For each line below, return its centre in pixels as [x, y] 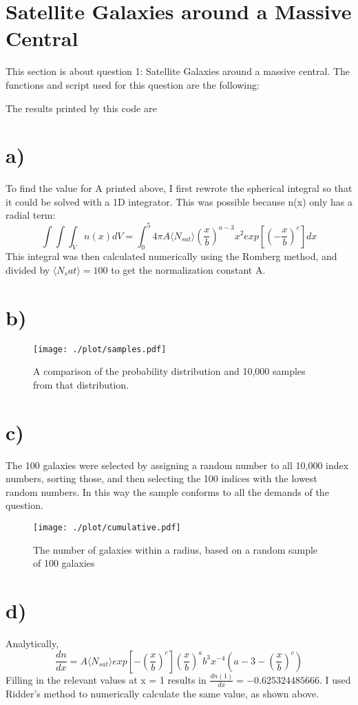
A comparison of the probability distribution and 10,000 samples [169, 371]
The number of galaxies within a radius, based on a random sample [176, 549]
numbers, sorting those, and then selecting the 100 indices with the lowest [161, 478]
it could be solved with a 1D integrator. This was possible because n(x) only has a [179, 201]
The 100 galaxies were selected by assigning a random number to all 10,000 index [177, 465]
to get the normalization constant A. [188, 269]
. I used [335, 679]
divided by [28, 269]
